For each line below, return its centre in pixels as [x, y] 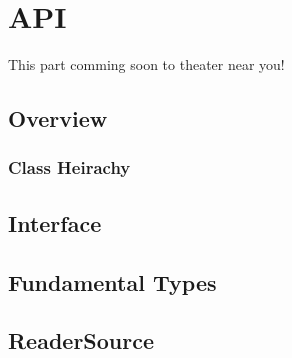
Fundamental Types [112, 281]
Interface [55, 222]
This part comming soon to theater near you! [146, 64]
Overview [58, 118]
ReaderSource [81, 340]
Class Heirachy [69, 167]
